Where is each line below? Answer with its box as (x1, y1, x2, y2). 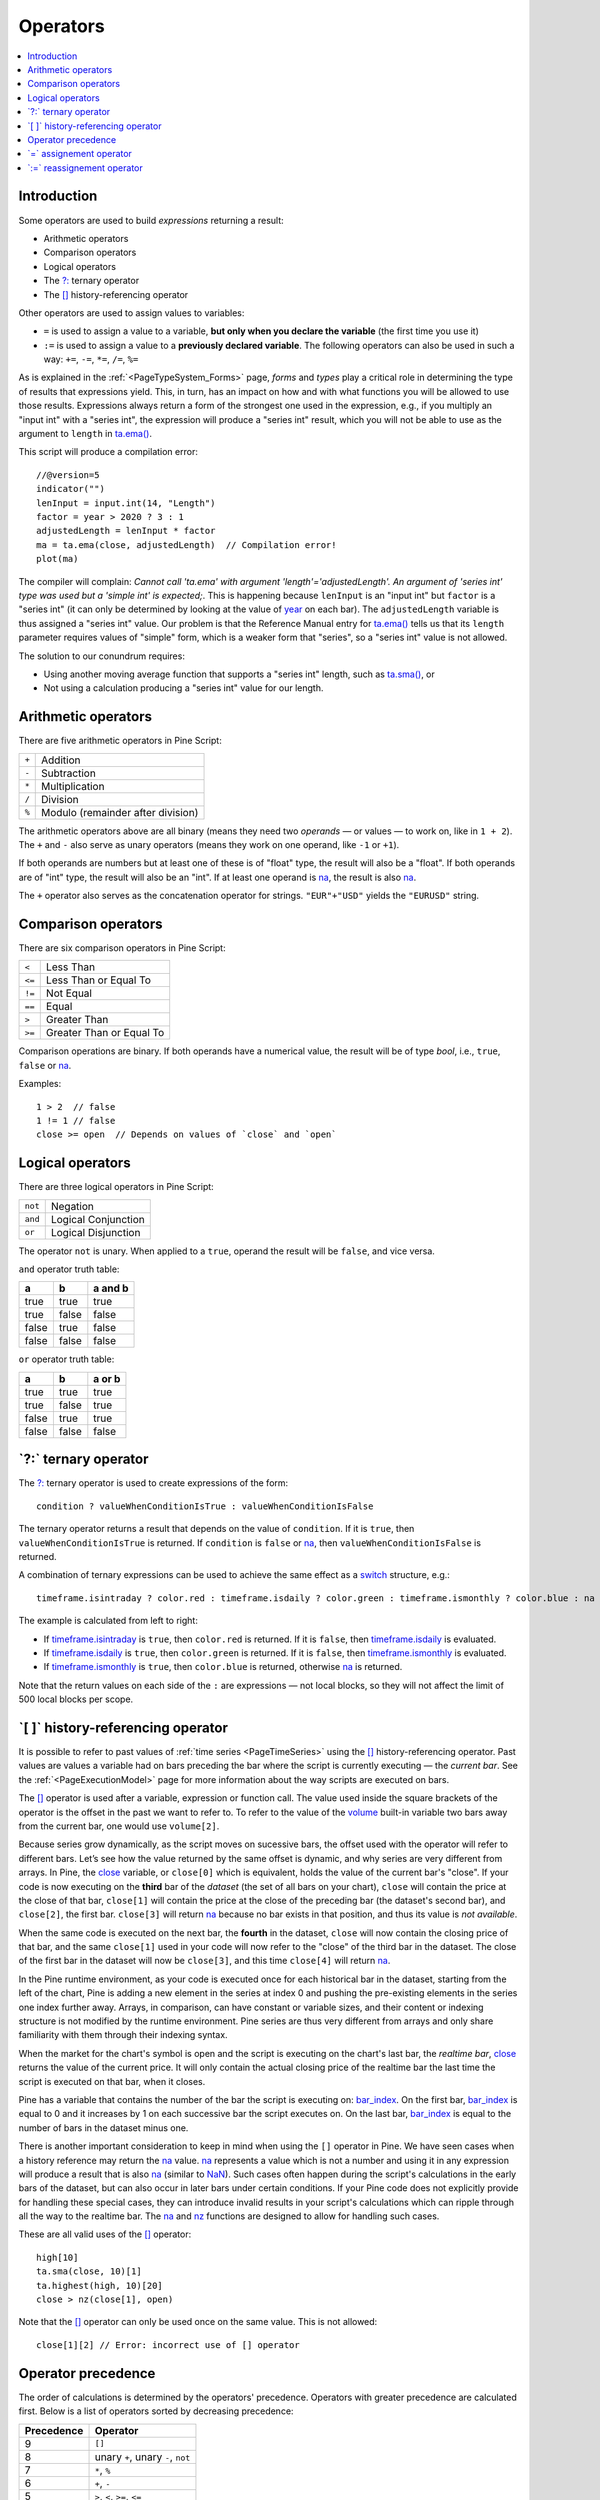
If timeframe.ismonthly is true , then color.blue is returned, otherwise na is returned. (43, 1661, 403, 1673)
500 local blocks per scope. (18, 1693, 134, 1705)
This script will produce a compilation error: (18, 446, 199, 458)
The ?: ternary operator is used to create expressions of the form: (18, 1477, 289, 1489)
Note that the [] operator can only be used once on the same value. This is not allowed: (18, 2316, 378, 2328)
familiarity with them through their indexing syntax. (18, 2029, 229, 2041)
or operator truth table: (18, 1353, 115, 1365)
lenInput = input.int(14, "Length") (36, 497, 216, 509)
